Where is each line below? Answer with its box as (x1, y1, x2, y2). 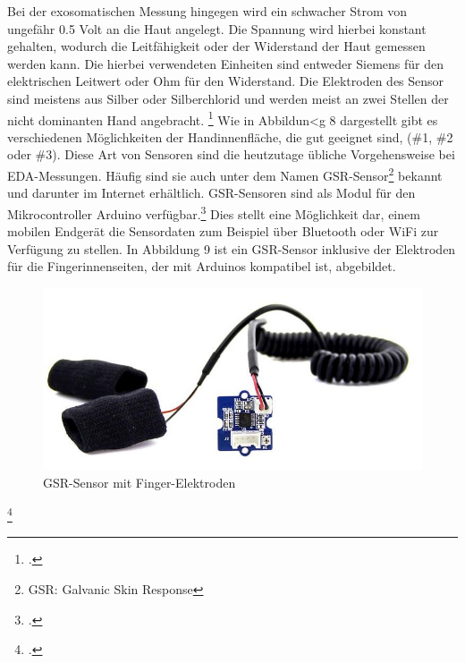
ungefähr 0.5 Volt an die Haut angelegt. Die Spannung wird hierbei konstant (7, 19, 427, 38)
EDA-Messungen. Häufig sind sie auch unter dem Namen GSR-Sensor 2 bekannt (7, 164, 443, 184)
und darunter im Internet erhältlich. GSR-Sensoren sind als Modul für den (7, 183, 416, 202)
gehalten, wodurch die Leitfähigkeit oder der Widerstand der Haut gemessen (7, 37, 426, 55)
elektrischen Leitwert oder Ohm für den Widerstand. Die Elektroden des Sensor (7, 72, 444, 90)
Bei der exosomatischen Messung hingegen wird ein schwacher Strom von (7, 2, 408, 20)
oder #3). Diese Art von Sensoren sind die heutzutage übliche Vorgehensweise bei (7, 145, 455, 164)
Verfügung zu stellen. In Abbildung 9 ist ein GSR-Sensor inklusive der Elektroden (7, 239, 456, 258)
